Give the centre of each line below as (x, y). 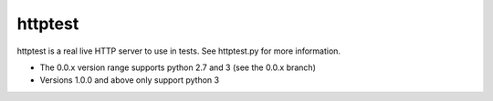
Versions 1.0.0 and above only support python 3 (129, 80)
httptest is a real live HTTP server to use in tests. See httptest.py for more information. (179, 51)
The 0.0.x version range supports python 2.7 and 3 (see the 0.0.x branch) (178, 67)
